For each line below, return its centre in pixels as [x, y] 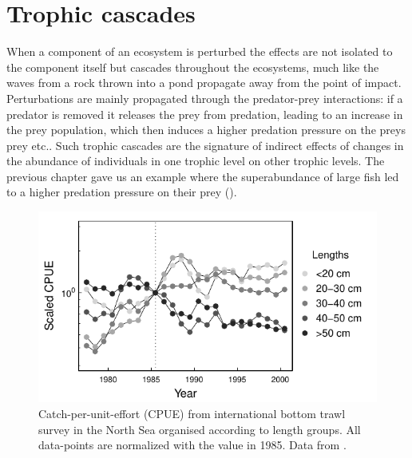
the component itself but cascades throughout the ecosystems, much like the [193, 67]
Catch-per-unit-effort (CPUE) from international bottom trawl [192, 413]
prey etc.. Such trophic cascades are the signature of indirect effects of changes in [205, 145]
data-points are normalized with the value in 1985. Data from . [192, 445]
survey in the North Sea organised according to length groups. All [200, 429]
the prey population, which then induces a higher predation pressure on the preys [206, 130]
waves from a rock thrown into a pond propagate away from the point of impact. [204, 83]
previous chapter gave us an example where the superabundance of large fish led [203, 176]
